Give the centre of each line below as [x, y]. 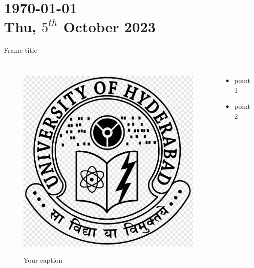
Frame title [21, 50]
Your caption [43, 260]
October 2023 [109, 27]
